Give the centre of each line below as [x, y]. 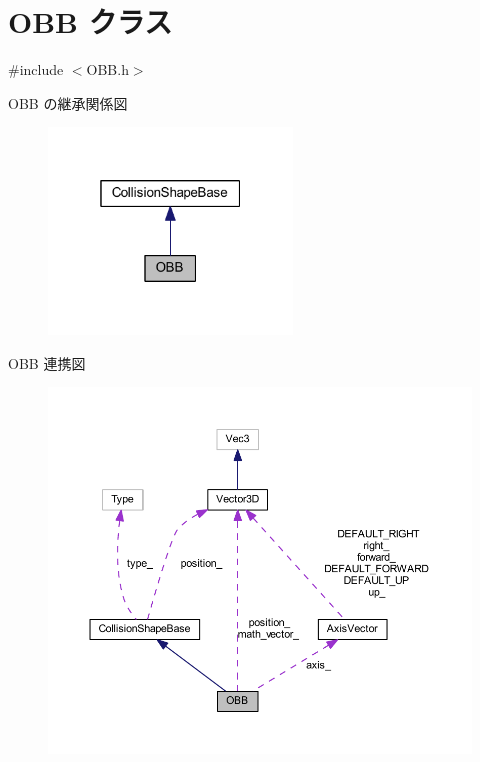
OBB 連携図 [47, 362]
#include [36, 69]
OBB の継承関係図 [68, 102]
